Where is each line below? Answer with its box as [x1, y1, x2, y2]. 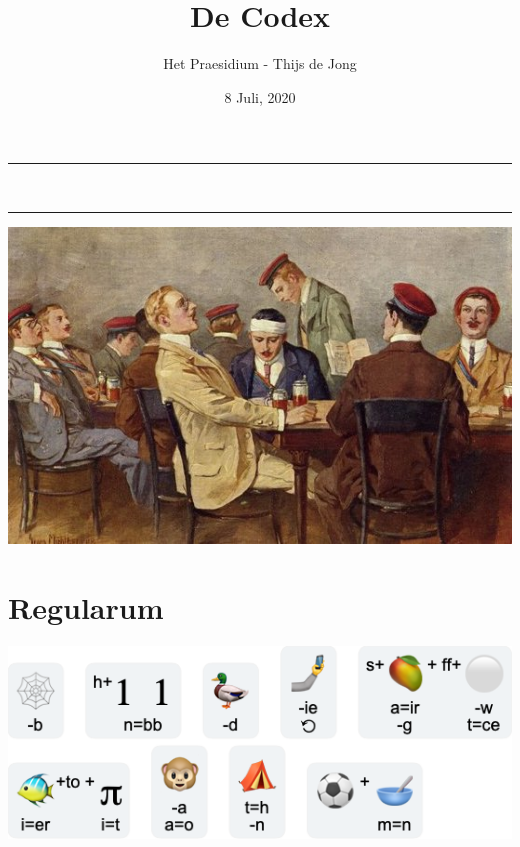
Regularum [8, 586, 164, 627]
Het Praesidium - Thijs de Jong [163, 53, 357, 74]
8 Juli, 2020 [224, 86, 296, 107]
